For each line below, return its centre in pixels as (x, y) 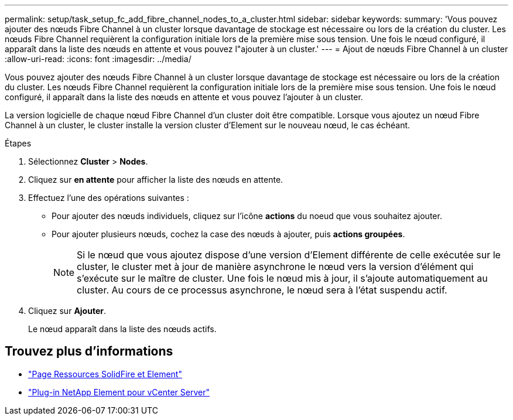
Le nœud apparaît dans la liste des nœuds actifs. (122, 329)
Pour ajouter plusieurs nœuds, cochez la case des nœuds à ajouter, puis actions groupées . (228, 234)
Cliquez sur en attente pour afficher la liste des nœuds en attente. (156, 180)
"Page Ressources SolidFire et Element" (105, 374)
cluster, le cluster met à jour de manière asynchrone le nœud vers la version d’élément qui (275, 267)
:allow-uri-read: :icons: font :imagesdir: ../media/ (98, 59)
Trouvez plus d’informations (89, 351)
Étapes (18, 143)
